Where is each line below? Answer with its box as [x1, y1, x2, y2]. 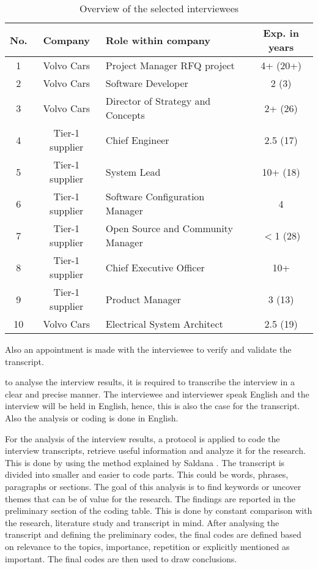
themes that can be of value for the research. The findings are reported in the [5, 492, 295, 505]
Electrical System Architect [105, 317, 223, 331]
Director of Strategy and [105, 94, 211, 108]
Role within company [105, 32, 210, 47]
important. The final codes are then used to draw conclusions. [5, 552, 237, 565]
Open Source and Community [105, 221, 233, 235]
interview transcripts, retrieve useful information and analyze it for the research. [5, 444, 306, 457]
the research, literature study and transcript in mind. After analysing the [5, 516, 279, 529]
